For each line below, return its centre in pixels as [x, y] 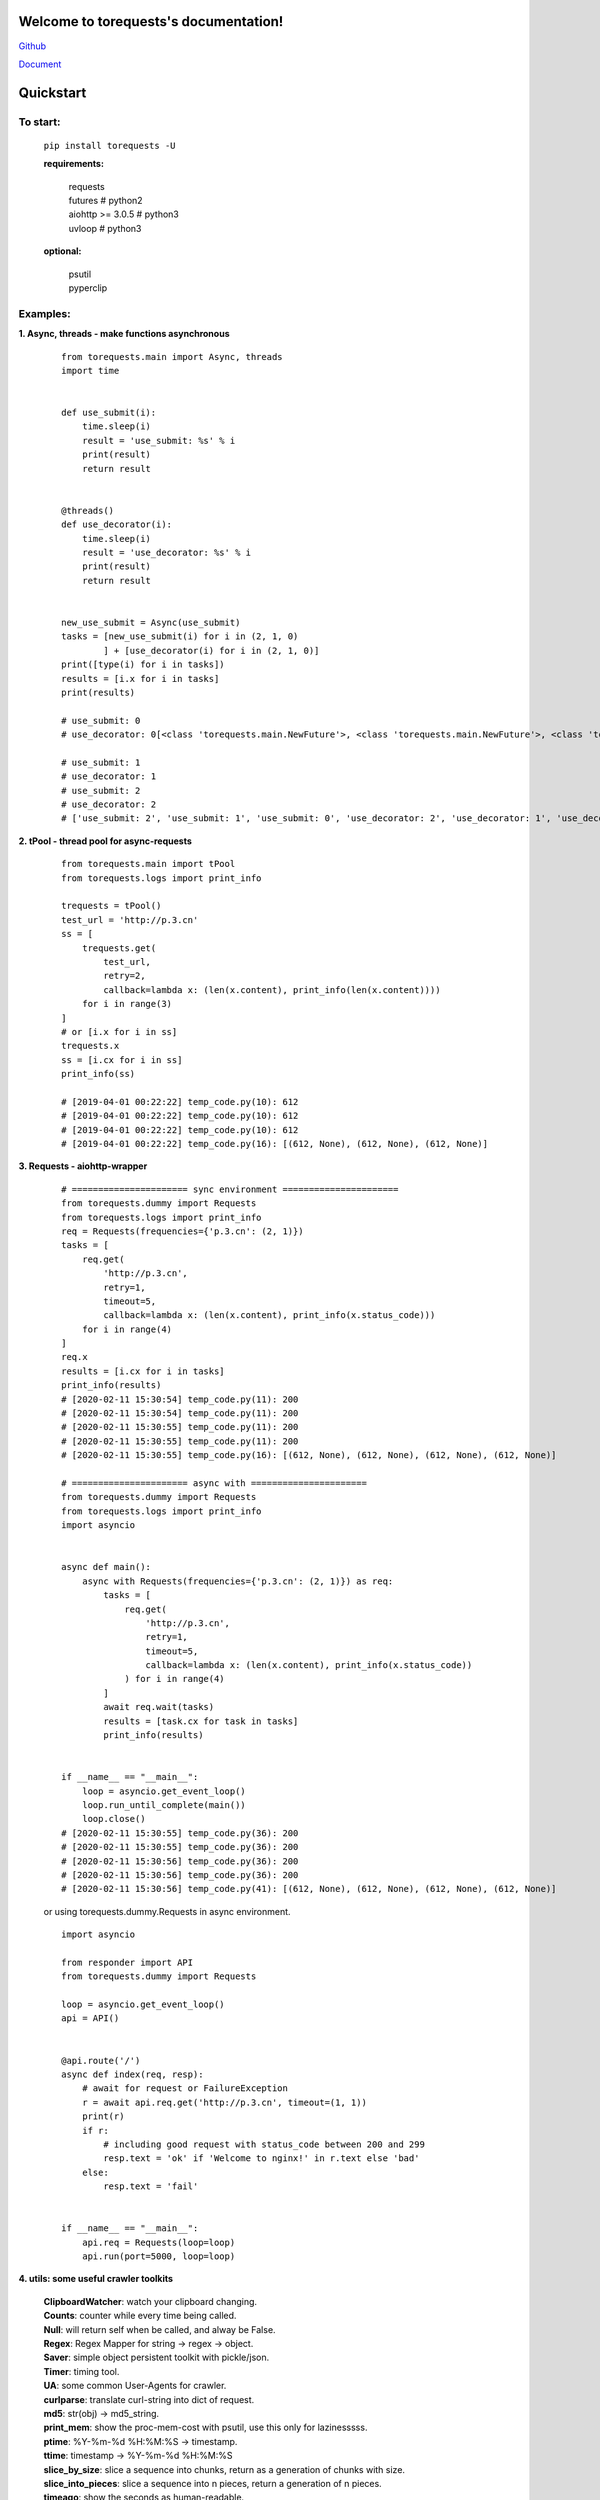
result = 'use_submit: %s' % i [158, 440]
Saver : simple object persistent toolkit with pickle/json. [156, 2357]
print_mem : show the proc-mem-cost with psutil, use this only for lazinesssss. [205, 2427]
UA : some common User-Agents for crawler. [135, 2386]
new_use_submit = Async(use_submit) [151, 622]
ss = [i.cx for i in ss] [122, 1059]
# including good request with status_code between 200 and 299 [264, 2144]
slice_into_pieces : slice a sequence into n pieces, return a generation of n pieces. [212, 2483]
